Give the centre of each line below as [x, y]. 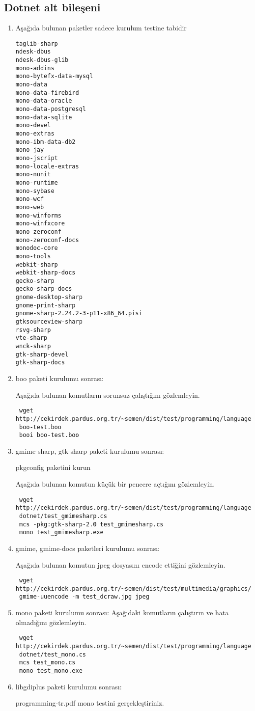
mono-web [30, 207]
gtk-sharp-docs [40, 363]
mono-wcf [30, 199]
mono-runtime [37, 182]
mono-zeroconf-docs [47, 240]
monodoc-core [37, 248]
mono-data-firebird [47, 93]
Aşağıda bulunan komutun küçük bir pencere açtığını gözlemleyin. [115, 484]
